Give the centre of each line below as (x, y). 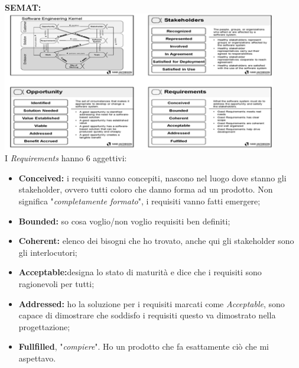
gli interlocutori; (48, 252)
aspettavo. (37, 358)
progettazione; (44, 326)
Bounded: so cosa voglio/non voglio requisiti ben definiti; (124, 221)
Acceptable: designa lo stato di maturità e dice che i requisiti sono (140, 272)
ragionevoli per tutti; (56, 283)
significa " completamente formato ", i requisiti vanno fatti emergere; (139, 201)
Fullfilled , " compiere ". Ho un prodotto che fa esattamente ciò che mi (144, 346)
